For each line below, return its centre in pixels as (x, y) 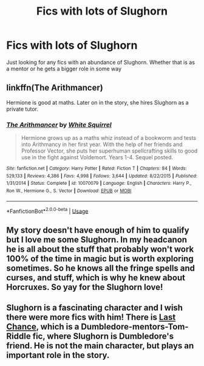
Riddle (19, 337)
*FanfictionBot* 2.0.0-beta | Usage (47, 210)
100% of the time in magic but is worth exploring (100, 259)
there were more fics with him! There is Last (91, 317)
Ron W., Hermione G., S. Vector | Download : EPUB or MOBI (69, 191)
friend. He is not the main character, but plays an (100, 346)
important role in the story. (58, 355)
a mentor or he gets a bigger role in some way (64, 69)
